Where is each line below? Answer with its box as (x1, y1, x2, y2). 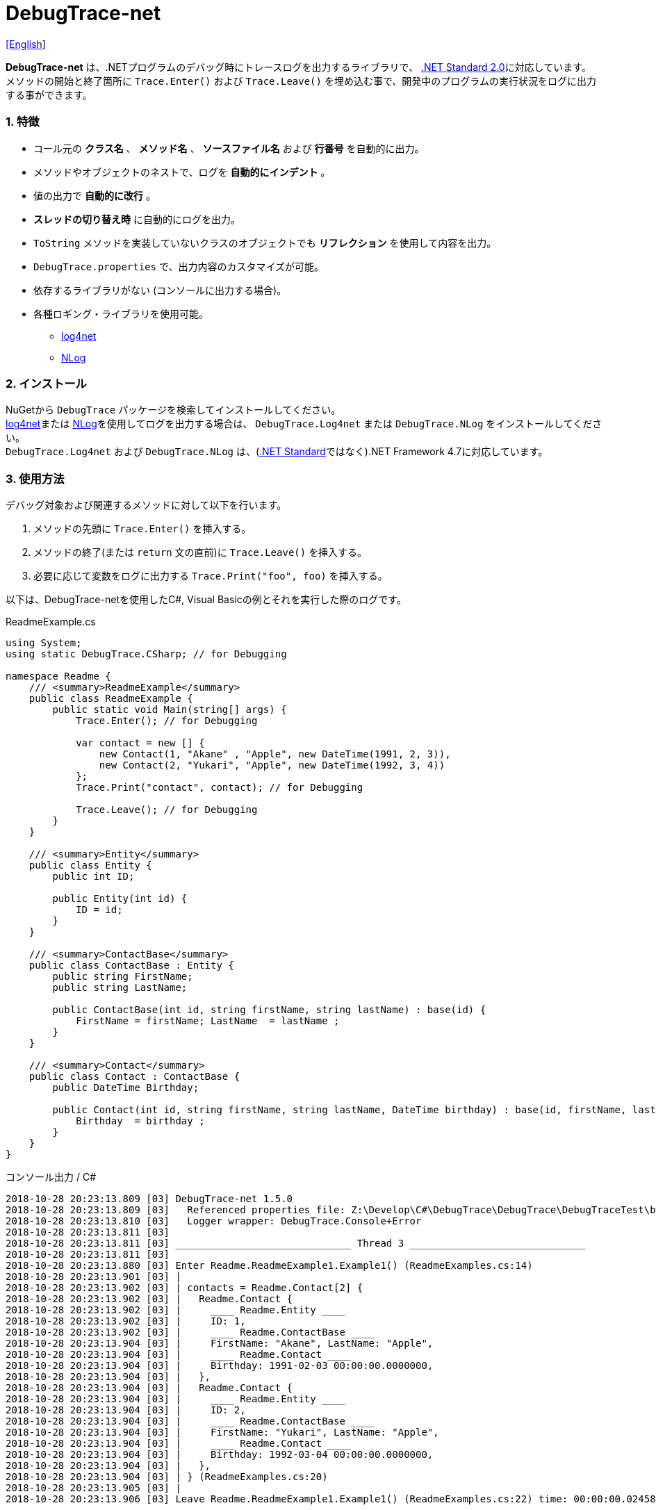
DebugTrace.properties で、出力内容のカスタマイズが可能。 (33, 260, 324, 272)
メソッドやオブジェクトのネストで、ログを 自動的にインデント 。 (33, 165, 331, 178)
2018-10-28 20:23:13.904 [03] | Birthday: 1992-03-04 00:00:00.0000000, (6, 1449, 434, 1460)
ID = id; (76, 904, 123, 915)
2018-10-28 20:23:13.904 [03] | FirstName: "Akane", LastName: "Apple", (6, 1338, 434, 1349)
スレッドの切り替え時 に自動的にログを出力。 (33, 213, 240, 225)
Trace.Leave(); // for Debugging (76, 804, 258, 815)
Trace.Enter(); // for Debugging (76, 715, 258, 726)
